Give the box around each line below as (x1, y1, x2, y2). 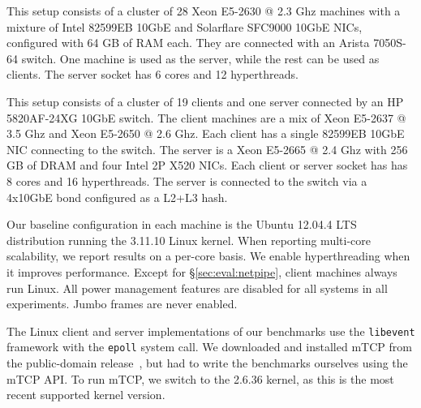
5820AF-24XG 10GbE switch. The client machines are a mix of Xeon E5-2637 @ (6, 109, 406, 126)
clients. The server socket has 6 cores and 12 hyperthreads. (6, 66, 299, 83)
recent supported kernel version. (6, 386, 165, 403)
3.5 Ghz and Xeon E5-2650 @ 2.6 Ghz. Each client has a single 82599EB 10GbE (6, 125, 405, 142)
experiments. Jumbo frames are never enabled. (6, 295, 238, 312)
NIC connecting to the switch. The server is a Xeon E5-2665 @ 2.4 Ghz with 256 (6, 140, 408, 157)
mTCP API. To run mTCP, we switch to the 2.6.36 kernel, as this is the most (6, 370, 394, 387)
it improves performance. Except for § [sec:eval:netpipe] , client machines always (6, 263, 397, 280)
